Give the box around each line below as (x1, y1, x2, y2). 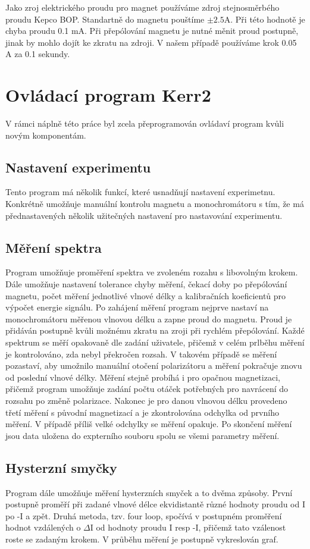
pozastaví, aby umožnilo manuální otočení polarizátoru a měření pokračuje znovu (5, 359, 302, 372)
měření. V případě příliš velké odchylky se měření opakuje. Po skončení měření (5, 418, 292, 430)
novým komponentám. (5, 128, 86, 141)
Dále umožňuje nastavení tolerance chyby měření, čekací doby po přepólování (5, 278, 287, 290)
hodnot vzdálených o (5, 521, 81, 534)
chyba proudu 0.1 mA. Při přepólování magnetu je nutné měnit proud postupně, (5, 24, 299, 37)
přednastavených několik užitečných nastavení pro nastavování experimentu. (5, 209, 283, 221)
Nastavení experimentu (5, 158, 151, 176)
